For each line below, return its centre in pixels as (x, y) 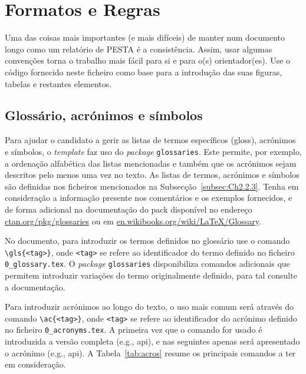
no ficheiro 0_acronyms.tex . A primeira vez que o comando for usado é (134, 330)
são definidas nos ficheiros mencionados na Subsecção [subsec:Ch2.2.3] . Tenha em (152, 186)
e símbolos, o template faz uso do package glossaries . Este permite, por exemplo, (153, 151)
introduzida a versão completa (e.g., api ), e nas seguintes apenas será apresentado (152, 341)
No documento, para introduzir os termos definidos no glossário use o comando (147, 241)
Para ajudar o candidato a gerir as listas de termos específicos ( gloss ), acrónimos (150, 140)
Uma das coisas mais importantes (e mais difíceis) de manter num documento (145, 37)
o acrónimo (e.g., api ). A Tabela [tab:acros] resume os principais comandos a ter (150, 353)
